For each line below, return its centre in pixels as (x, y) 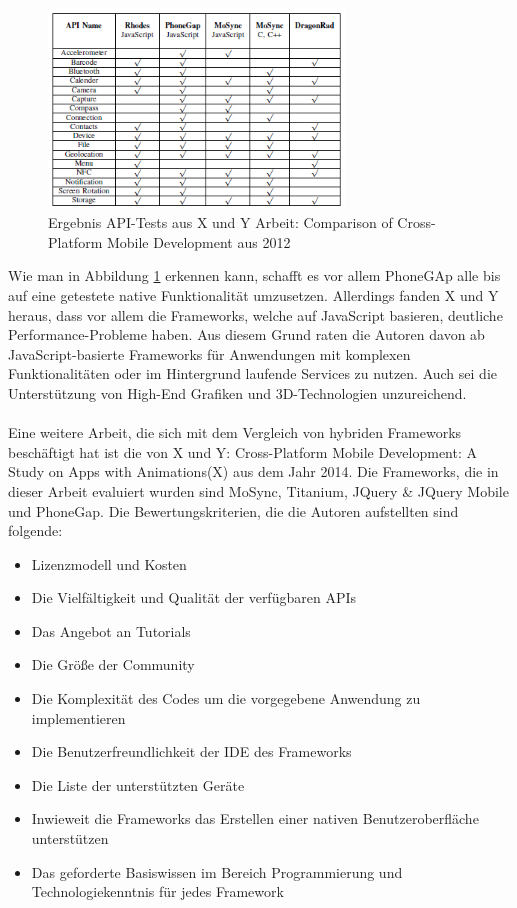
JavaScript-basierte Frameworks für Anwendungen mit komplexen (209, 353)
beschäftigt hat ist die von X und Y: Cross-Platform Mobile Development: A (242, 451)
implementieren (78, 717)
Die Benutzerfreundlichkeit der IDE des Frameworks (191, 751)
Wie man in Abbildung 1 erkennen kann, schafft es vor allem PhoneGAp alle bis (254, 275)
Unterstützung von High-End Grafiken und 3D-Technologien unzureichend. (237, 392)
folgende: (35, 530)
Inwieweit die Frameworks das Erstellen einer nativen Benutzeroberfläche (255, 818)
